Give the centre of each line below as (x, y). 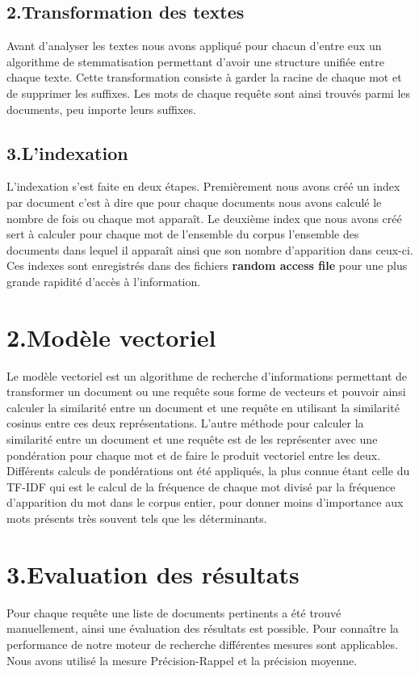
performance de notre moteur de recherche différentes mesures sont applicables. (202, 644)
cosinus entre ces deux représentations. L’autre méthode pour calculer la (185, 423)
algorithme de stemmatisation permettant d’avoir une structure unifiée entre (195, 61)
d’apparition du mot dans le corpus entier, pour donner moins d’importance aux (205, 502)
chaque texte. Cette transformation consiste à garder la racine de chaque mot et (204, 77)
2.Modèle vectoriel (111, 337)
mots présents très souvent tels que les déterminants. (137, 518)
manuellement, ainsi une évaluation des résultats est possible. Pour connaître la (203, 628)
